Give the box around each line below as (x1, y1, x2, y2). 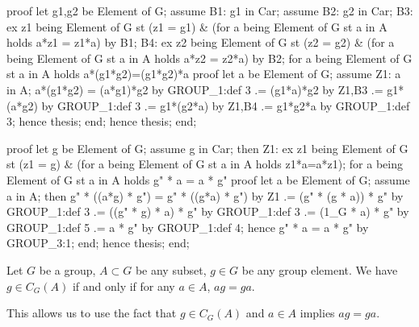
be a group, (39, 261, 96, 278)
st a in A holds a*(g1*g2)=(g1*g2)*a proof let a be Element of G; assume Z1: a (6, 65, 401, 82)
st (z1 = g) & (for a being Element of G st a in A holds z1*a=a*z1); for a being (6, 155, 403, 172)
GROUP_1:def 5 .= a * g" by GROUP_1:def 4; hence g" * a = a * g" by (6, 218, 369, 235)
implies (300, 304, 335, 321)
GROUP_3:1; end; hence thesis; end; (6, 234, 190, 251)
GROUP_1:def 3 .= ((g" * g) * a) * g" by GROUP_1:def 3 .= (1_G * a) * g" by (6, 203, 409, 220)
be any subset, (135, 261, 207, 278)
